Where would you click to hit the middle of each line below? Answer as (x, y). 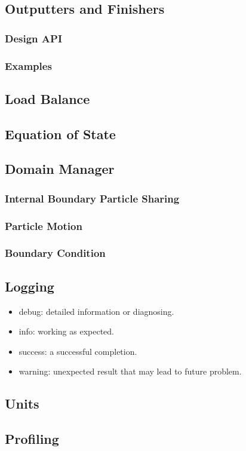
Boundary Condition (55, 253)
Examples (28, 65)
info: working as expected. (66, 331)
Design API (34, 38)
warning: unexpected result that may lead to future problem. (130, 371)
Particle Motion (44, 225)
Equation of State (60, 134)
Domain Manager (60, 169)
